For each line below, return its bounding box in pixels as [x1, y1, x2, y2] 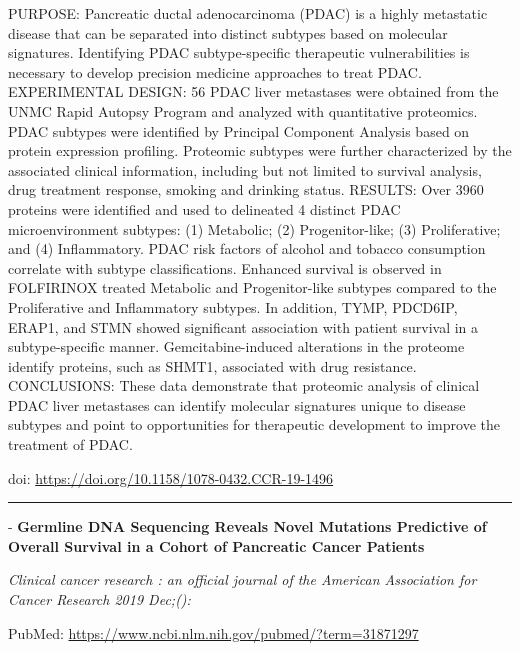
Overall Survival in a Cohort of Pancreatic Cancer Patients [8, 535, 425, 556]
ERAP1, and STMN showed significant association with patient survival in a [8, 316, 479, 337]
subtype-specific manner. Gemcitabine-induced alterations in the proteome [8, 336, 465, 357]
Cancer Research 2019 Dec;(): [8, 589, 191, 610]
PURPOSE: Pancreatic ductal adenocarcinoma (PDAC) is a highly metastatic [8, 3, 488, 23]
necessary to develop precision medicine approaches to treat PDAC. [8, 61, 422, 82]
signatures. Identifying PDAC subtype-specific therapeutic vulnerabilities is [8, 42, 470, 63]
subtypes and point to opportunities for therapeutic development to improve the [8, 414, 500, 435]
